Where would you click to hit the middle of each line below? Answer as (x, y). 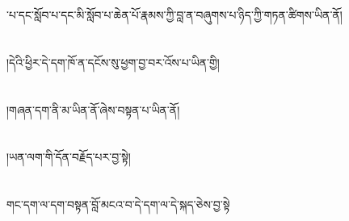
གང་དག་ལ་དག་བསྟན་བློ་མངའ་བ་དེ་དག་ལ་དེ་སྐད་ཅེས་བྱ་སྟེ (118, 204)
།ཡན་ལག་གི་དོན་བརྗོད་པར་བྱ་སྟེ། (69, 157)
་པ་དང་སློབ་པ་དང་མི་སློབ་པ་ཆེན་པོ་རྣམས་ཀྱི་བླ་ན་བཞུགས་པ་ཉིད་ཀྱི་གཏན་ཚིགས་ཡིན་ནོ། (174, 15)
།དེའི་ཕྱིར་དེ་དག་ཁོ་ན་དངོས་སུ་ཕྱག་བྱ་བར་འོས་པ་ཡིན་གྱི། (113, 62)
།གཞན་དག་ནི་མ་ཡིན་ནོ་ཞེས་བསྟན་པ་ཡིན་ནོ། (93, 109)
